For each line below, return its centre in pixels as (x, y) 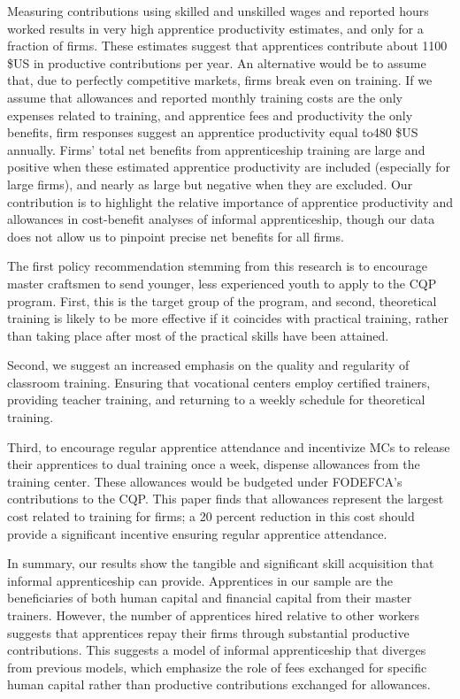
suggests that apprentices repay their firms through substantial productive (208, 632)
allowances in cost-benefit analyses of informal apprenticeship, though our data (221, 219)
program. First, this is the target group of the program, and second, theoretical (222, 300)
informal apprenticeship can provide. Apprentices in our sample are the (200, 580)
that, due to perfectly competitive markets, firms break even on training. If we (220, 80)
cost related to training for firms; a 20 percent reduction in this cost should (211, 516)
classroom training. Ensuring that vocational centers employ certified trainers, (219, 382)
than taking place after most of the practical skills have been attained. (198, 335)
